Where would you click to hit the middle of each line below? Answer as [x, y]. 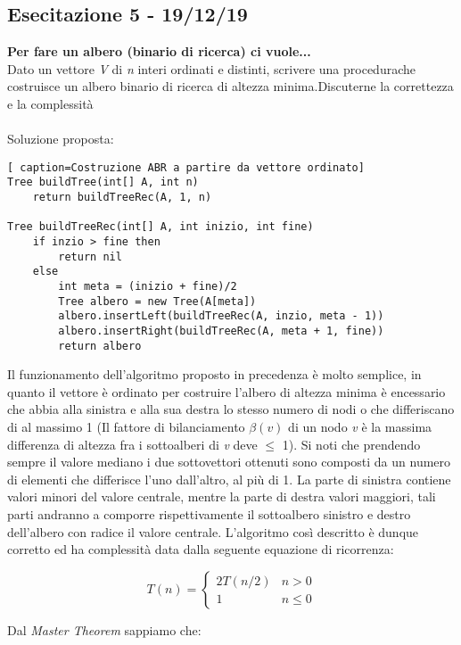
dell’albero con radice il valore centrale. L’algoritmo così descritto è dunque [213, 531]
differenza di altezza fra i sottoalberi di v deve [132, 444]
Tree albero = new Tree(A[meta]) [157, 301]
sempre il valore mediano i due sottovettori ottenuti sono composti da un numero [229, 462]
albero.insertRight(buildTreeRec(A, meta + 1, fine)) [221, 331]
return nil [90, 256]
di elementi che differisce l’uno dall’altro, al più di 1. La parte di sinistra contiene [229, 479]
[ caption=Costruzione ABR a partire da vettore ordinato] [186, 167]
